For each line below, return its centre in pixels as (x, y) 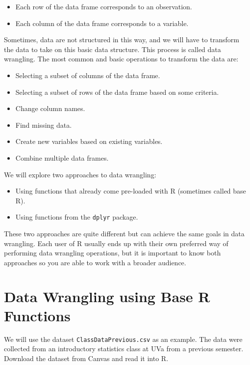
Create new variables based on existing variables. (89, 141)
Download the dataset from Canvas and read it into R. (86, 358)
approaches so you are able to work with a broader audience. (95, 262)
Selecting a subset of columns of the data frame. (88, 75)
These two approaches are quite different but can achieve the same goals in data (124, 233)
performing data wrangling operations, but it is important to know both (112, 253)
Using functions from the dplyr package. (77, 217)
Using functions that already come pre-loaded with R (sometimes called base (131, 191)
